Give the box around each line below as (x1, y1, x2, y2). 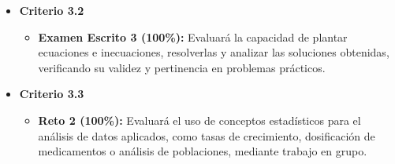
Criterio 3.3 (19, 86, 84, 102)
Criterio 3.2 (19, 2, 84, 18)
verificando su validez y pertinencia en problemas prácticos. (38, 59, 326, 75)
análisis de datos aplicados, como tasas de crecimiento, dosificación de (38, 127, 375, 144)
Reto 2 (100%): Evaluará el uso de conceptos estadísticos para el (38, 111, 361, 128)
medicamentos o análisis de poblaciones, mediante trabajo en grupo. (38, 143, 367, 159)
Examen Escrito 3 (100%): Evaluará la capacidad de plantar (38, 28, 348, 45)
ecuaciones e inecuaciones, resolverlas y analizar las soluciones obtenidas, (38, 44, 389, 60)
